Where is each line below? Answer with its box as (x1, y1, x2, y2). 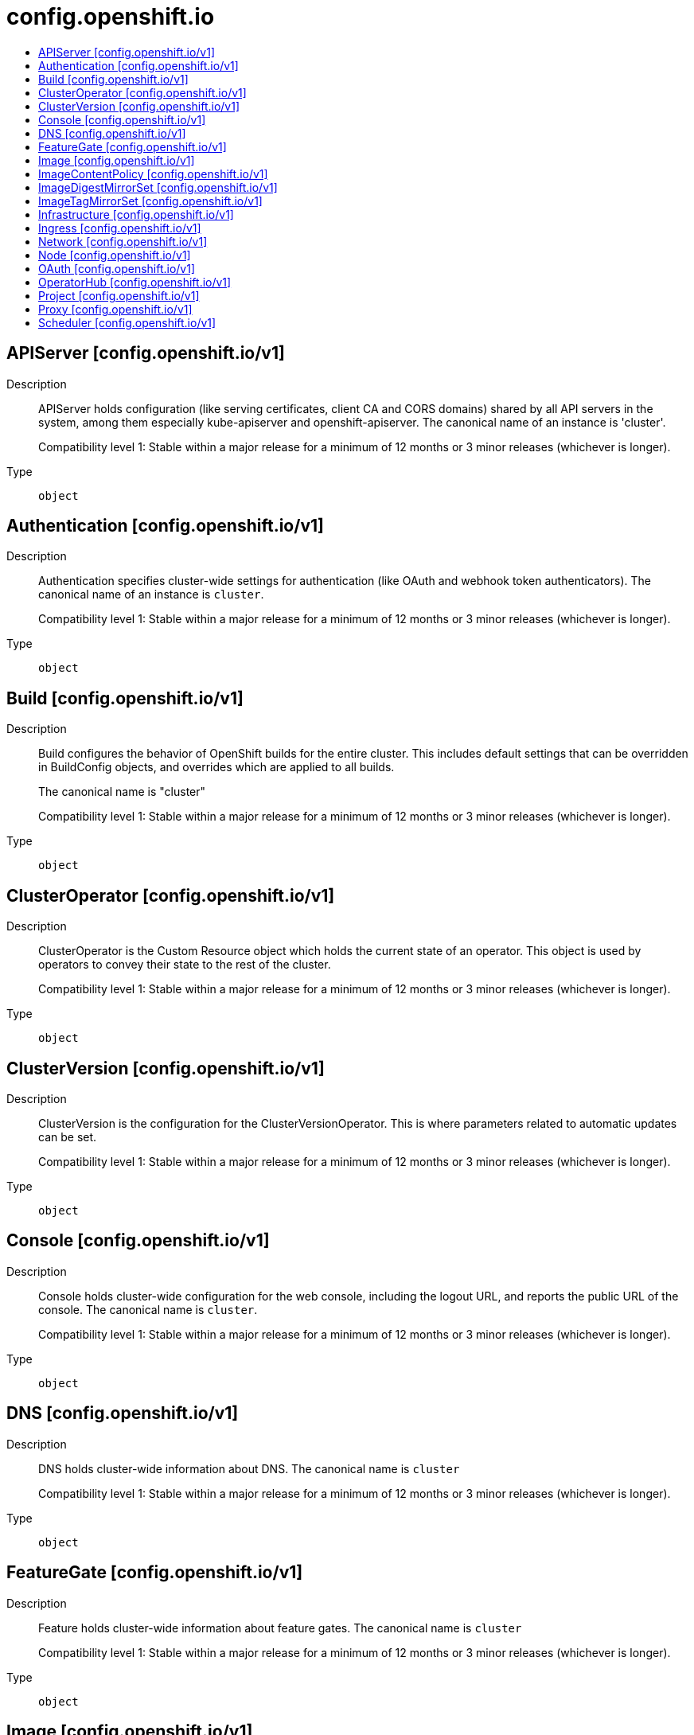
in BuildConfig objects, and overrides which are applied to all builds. (38, 760, 395, 774)
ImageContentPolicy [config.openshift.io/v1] (38, 166, 268, 181)
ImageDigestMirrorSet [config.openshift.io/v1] (38, 180, 278, 194)
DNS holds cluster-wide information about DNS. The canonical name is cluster (38, 1461, 460, 1476)
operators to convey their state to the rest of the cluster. (38, 957, 331, 972)
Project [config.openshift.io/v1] (38, 288, 200, 302)
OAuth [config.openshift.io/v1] (38, 261, 196, 275)
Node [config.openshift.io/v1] (38, 248, 191, 262)
